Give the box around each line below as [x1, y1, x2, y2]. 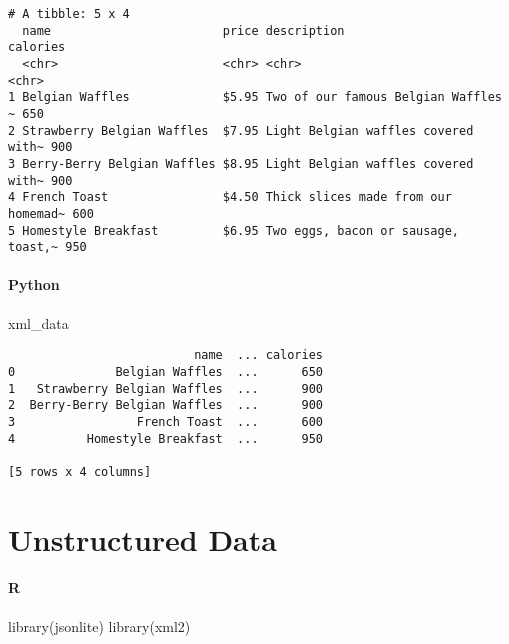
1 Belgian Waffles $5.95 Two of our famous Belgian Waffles [8, 90, 502, 105]
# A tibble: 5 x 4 [8, 7, 130, 21]
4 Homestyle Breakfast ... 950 [8, 431, 323, 446]
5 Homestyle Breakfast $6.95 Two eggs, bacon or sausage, [8, 223, 460, 238]
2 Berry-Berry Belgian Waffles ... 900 [8, 398, 323, 413]
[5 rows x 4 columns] [8, 464, 152, 479]
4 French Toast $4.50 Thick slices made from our [8, 190, 452, 205]
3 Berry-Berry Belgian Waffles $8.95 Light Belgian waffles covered [8, 156, 474, 171]
